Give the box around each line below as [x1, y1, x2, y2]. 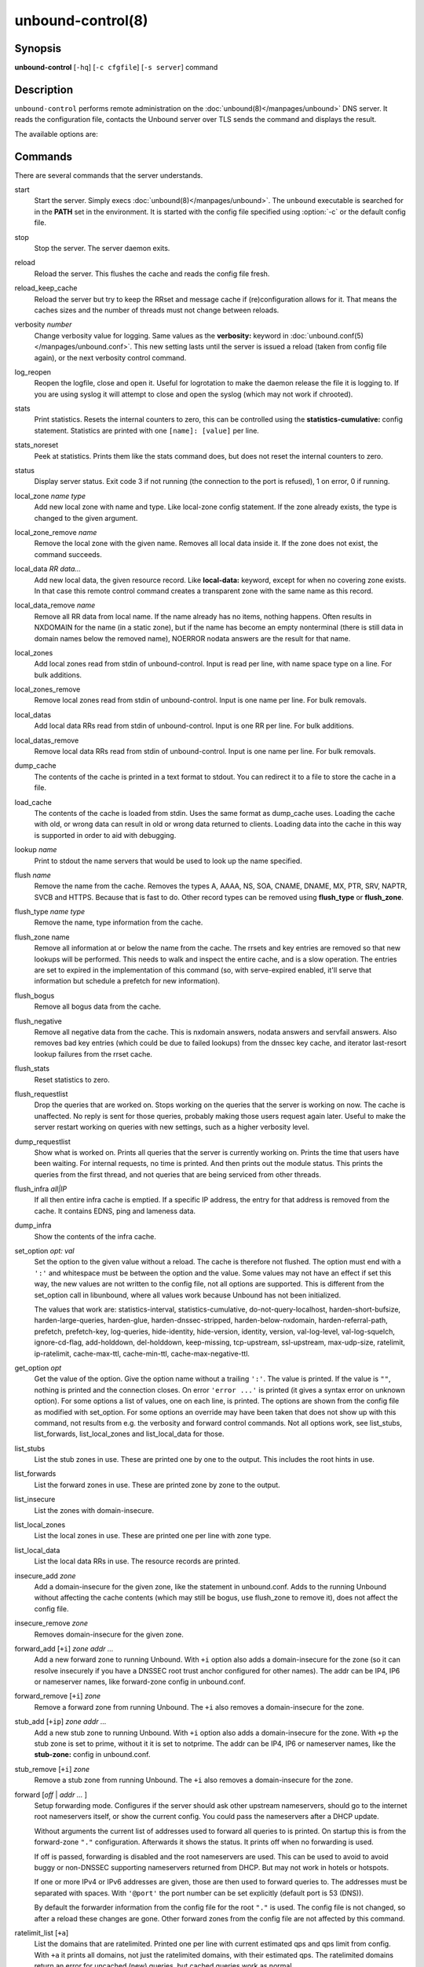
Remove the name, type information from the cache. [34, 917, 203, 928]
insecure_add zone [14, 1570, 76, 1581]
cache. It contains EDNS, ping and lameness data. [34, 1206, 196, 1216]
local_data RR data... [14, 564, 82, 574]
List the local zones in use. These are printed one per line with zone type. [34, 1531, 272, 1541]
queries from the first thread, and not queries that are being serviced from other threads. [34, 1169, 322, 1179]
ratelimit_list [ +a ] [14, 1928, 69, 1937]
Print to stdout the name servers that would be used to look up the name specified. [34, 856, 302, 865]
